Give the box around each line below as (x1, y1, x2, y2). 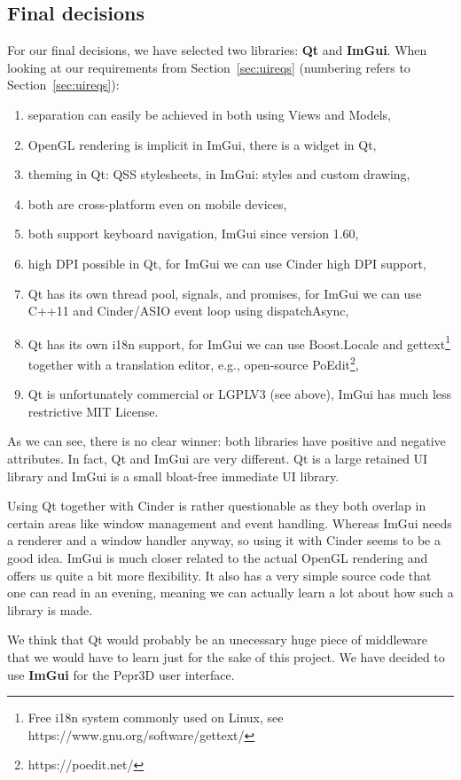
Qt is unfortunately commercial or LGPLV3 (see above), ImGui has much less (27, 385, 452, 403)
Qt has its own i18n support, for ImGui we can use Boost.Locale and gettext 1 (27, 331, 450, 353)
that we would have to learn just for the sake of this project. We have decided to (7, 647, 445, 666)
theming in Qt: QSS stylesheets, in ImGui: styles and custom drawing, (27, 165, 410, 183)
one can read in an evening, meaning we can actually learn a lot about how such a (7, 583, 454, 602)
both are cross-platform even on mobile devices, (27, 194, 287, 213)
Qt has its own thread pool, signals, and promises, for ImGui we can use (27, 284, 422, 302)
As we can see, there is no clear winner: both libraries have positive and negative (7, 432, 446, 450)
